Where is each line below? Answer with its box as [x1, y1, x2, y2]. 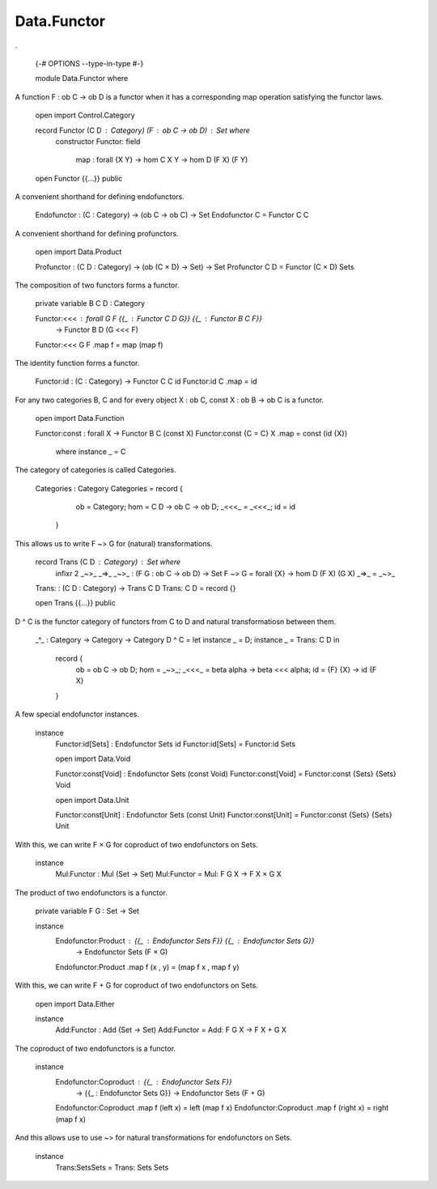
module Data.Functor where [35, 74, 129, 83]
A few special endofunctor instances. [15, 709, 139, 720]
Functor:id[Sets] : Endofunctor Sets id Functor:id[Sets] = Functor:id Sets [55, 739, 295, 749]
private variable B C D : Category [35, 299, 146, 308]
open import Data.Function [35, 414, 125, 423]
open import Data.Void [55, 754, 131, 764]
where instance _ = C [55, 446, 126, 456]
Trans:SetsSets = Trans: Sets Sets [55, 1162, 169, 1172]
